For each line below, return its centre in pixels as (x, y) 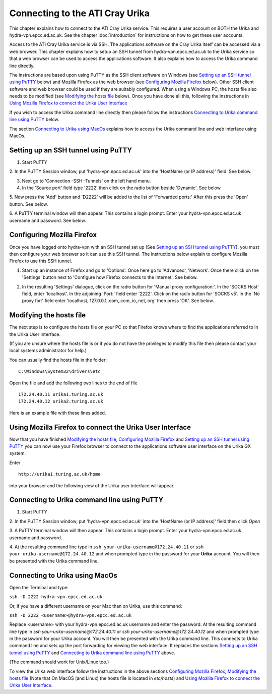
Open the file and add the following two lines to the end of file (74, 383)
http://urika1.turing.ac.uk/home (59, 474)
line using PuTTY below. (35, 120)
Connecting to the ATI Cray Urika (80, 13)
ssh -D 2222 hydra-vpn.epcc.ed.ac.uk (56, 597)
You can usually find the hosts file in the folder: (58, 360)
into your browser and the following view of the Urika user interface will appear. (92, 485)
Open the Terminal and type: (39, 587)
